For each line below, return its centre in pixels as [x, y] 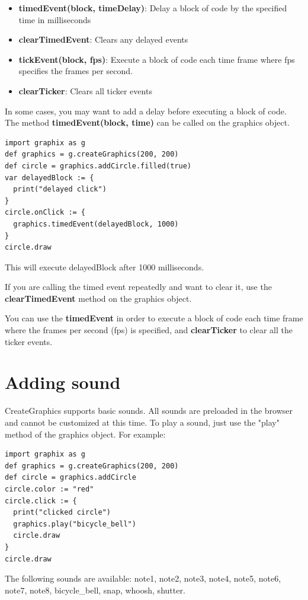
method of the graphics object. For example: [85, 434]
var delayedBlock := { [49, 178]
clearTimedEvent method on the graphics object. [98, 298]
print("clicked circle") [62, 513]
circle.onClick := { [45, 213]
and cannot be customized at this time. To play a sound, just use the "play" [142, 422]
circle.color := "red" [49, 489]
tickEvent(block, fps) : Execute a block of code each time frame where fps [157, 59]
